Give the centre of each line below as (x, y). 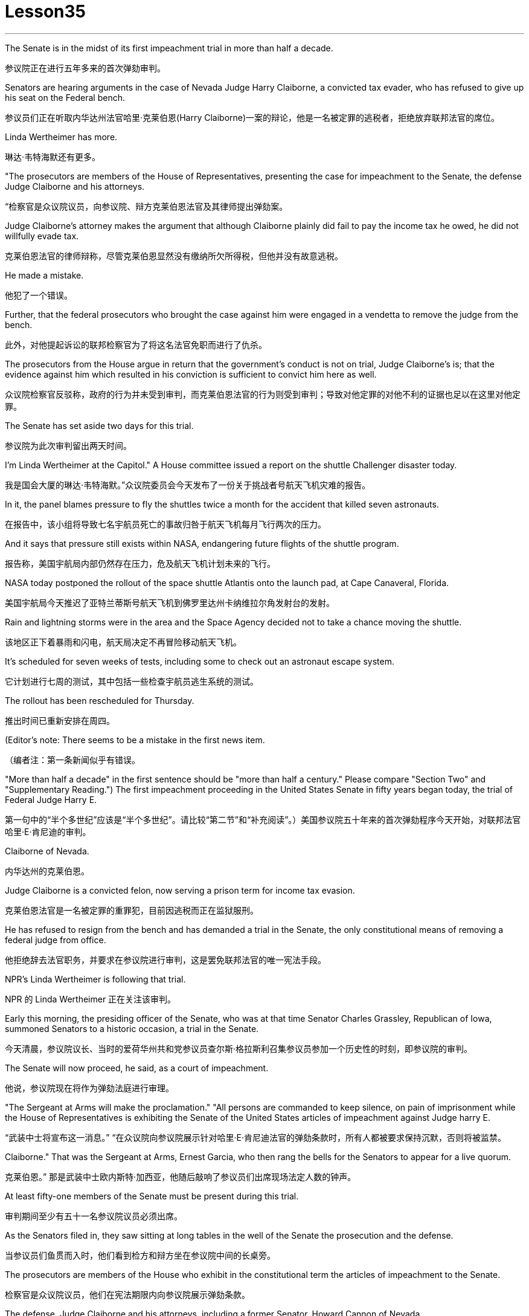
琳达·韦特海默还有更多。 (53, 156)
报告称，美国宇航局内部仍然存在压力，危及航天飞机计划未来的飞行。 (140, 563)
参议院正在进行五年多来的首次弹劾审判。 (85, 68)
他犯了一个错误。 (39, 295)
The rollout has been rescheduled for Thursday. (100, 700)
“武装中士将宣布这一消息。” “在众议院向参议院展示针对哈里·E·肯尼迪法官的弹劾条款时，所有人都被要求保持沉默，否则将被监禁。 (255, 1137)
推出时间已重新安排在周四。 (60, 720)
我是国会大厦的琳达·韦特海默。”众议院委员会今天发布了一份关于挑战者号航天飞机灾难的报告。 (188, 485)
